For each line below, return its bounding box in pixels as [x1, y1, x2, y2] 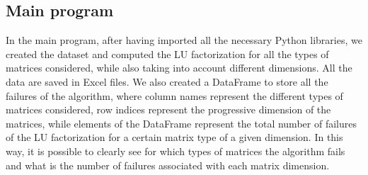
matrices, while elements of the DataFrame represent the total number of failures [6, 115, 357, 130]
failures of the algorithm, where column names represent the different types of [6, 88, 343, 103]
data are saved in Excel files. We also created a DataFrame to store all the [6, 74, 328, 89]
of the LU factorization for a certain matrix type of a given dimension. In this [6, 130, 343, 145]
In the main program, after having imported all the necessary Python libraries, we [6, 33, 362, 47]
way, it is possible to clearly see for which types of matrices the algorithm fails [6, 143, 345, 158]
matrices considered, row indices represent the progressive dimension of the [6, 102, 331, 117]
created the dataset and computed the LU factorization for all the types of [6, 46, 329, 61]
